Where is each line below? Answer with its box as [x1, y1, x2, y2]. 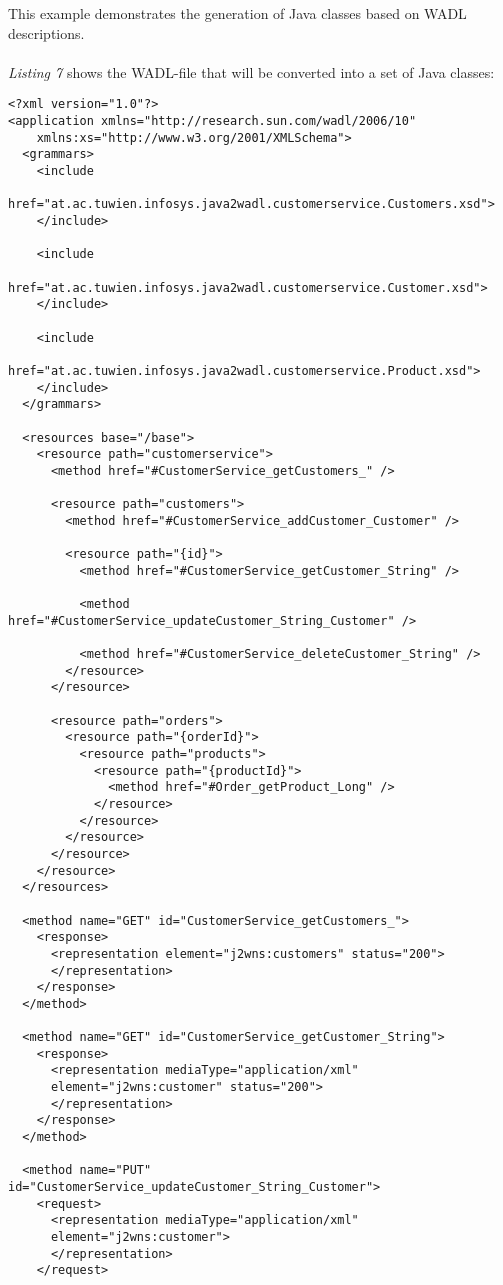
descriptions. [8, 22, 85, 43]
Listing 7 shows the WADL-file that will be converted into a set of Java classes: [8, 61, 495, 82]
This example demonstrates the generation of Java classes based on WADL [8, 3, 467, 23]
